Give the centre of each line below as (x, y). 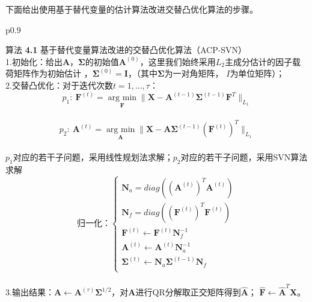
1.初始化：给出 (34, 61)
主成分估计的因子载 (262, 61)
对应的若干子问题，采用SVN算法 (244, 157)
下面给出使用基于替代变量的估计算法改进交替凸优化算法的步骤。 (132, 9)
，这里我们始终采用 (178, 61)
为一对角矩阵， (194, 73)
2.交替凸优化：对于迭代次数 (59, 85)
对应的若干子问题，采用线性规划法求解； (93, 157)
